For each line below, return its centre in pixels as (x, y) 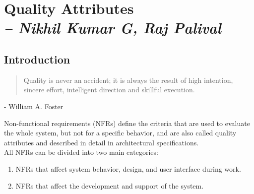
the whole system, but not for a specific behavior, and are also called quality (120, 133)
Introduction (37, 59)
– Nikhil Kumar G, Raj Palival (113, 28)
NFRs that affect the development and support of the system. (110, 185)
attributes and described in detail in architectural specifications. (101, 142)
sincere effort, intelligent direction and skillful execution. (109, 90)
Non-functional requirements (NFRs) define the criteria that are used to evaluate (127, 123)
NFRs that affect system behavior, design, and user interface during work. (128, 168)
